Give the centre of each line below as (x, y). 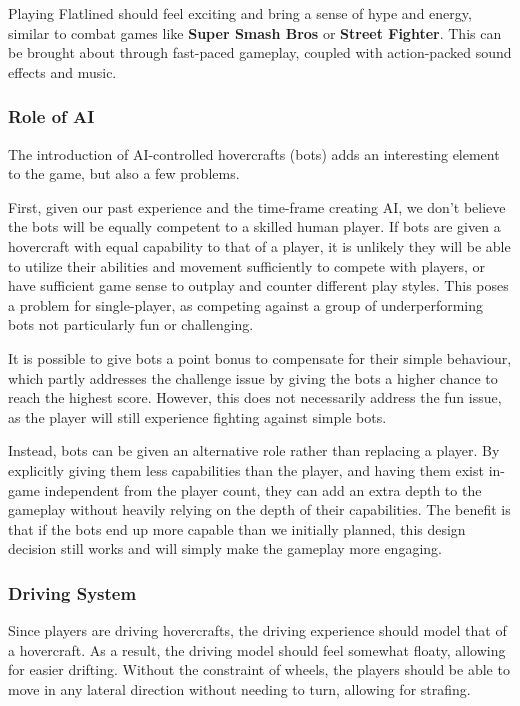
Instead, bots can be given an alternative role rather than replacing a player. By (254, 450)
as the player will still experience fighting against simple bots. (197, 416)
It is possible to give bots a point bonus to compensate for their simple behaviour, (260, 357)
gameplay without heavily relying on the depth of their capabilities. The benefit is (259, 509)
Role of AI (51, 116)
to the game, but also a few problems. (124, 173)
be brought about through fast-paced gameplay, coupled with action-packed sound (260, 52)
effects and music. (62, 71)
